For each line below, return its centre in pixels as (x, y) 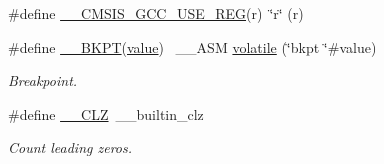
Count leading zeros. (70, 147)
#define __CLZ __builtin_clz (106, 113)
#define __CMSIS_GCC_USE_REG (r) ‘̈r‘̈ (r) (156, 13)
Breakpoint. (43, 80)
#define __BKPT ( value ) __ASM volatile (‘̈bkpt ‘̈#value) (192, 46)
